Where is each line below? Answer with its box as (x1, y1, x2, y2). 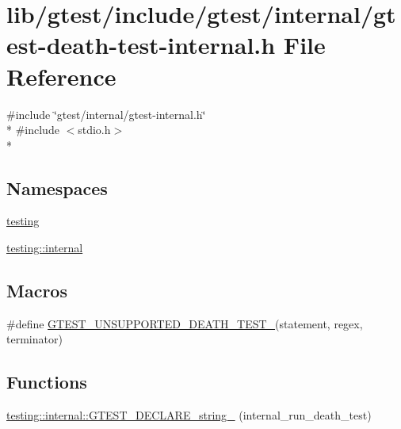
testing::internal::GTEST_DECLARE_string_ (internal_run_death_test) (6, 407, 372, 423)
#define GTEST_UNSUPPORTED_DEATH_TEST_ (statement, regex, (6, 315, 363, 331)
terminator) (6, 331, 63, 347)
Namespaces (6, 175, 108, 200)
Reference (6, 59, 116, 92)
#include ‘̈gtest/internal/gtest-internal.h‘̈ (6, 105, 206, 122)
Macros (6, 278, 67, 303)
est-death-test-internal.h (6, 29, 276, 61)
